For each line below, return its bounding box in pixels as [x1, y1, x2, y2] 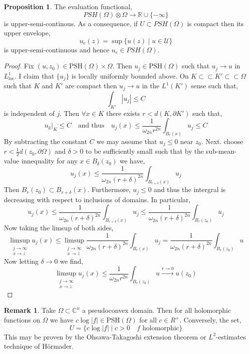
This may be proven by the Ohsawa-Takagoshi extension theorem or [4, 331, 206, 341]
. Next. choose [201, 136, 243, 146]
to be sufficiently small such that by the [85, 146, 204, 156]
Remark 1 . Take [4, 305, 56, 315]
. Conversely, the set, [179, 315, 241, 324]
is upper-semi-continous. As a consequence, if [4, 18, 138, 28]
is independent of [4, 108, 55, 118]
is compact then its [187, 18, 244, 28]
